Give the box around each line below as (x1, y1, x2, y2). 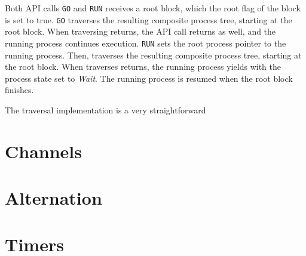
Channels (5, 138, 82, 163)
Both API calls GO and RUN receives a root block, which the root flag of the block (5, 2, 301, 14)
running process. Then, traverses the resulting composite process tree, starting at (5, 48, 302, 61)
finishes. (5, 84, 34, 96)
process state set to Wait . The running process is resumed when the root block (5, 72, 293, 84)
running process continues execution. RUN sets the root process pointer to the (5, 36, 286, 49)
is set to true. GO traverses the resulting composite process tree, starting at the (5, 13, 292, 26)
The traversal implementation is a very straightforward (5, 103, 206, 116)
